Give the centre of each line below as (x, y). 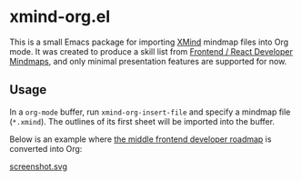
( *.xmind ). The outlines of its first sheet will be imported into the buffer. (142, 121)
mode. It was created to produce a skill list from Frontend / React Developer (151, 51)
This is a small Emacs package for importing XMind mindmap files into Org (149, 42)
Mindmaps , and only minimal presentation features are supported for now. (148, 61)
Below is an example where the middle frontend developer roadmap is (141, 139)
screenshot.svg (39, 166)
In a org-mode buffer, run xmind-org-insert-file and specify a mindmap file (150, 112)
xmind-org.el (60, 17)
